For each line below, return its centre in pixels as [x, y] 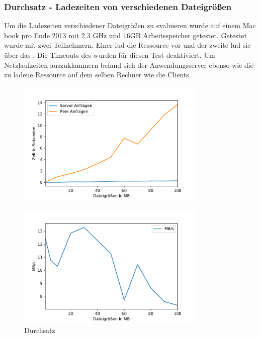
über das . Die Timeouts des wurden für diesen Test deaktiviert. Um [110, 55]
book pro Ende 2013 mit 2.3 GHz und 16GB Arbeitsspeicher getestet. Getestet [125, 35]
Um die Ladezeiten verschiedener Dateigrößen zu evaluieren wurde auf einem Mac [130, 25]
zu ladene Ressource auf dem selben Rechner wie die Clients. [98, 75]
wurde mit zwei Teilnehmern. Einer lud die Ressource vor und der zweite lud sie [127, 45]
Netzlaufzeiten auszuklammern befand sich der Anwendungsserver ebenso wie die [129, 65]
